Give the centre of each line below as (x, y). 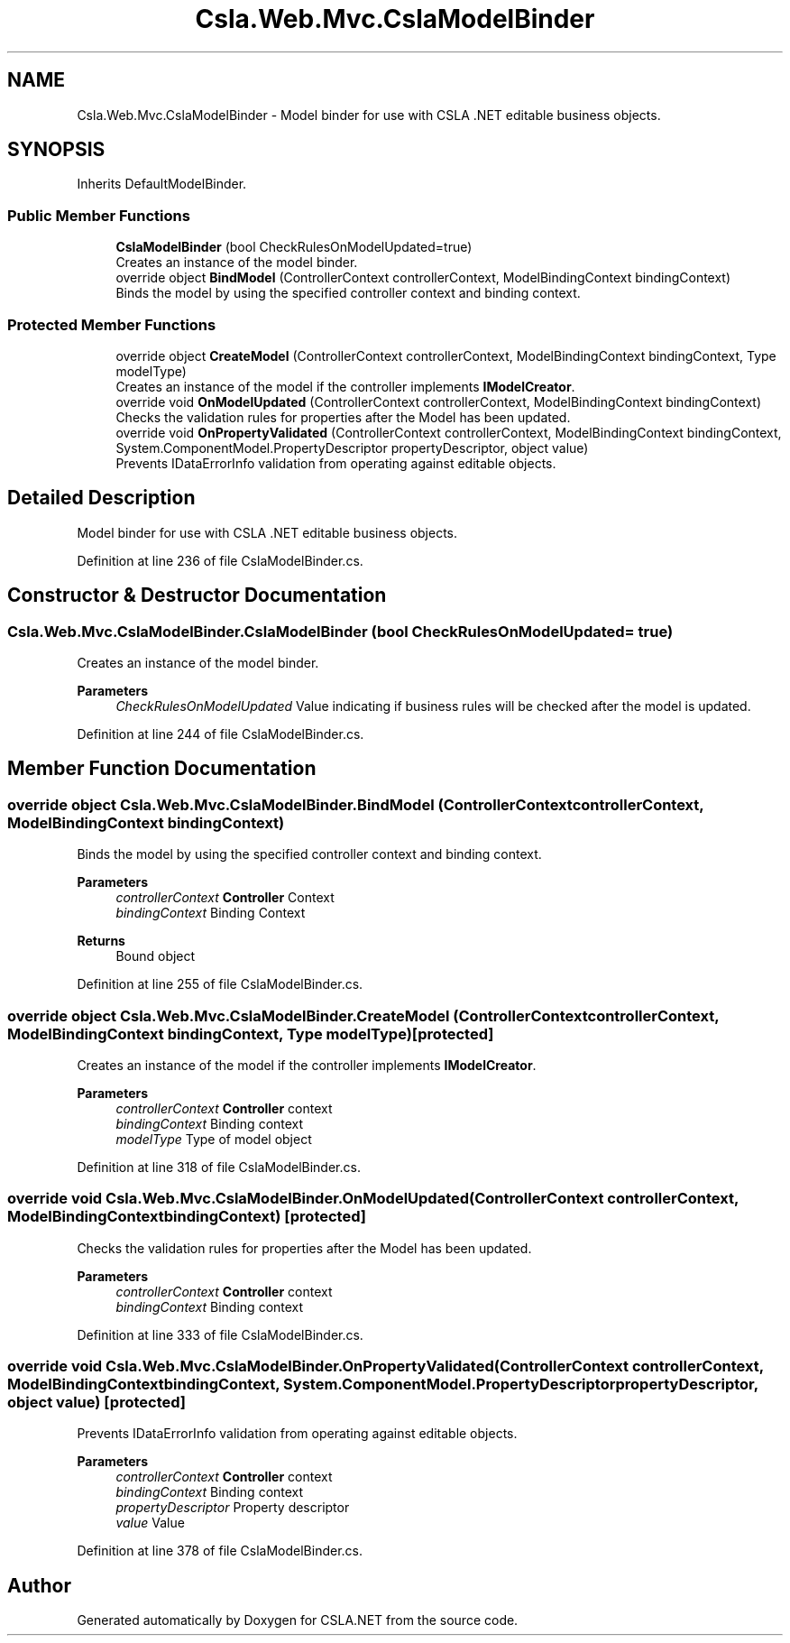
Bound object (156, 956)
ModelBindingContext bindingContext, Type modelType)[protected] (251, 1034)
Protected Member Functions (112, 324)
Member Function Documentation (162, 769)
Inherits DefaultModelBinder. (162, 184)
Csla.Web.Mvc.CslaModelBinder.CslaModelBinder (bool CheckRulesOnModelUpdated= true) (340, 631)
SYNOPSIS (56, 150)
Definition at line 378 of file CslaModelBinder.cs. (220, 1551)
